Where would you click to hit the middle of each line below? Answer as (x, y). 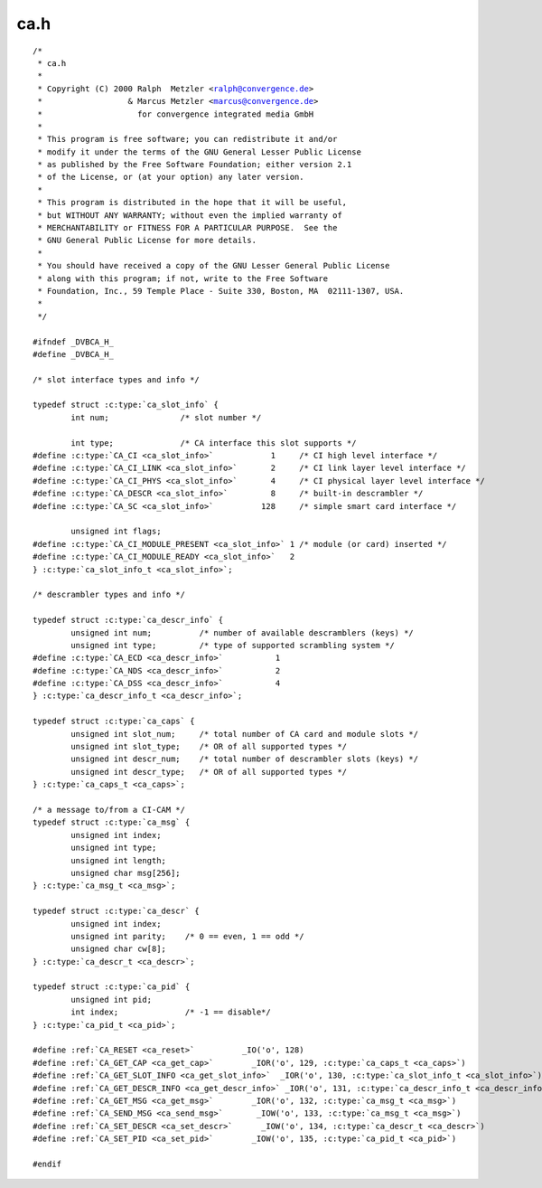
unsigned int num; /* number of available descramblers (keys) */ (243, 632)
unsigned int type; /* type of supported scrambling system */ (233, 645)
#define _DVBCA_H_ (74, 354)
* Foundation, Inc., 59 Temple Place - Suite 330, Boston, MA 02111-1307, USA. (221, 291)
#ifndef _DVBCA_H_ (74, 342)
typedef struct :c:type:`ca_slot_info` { (126, 405)
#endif (47, 1164)
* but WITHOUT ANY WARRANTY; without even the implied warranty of (190, 215)
